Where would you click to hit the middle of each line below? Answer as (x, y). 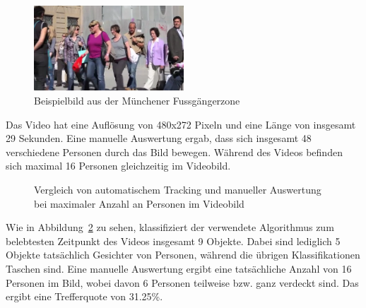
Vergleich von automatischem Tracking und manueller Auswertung (178, 189)
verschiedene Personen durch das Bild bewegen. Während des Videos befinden (174, 152)
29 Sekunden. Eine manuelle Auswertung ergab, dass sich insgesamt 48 (159, 138)
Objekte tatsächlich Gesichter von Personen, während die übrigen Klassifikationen (183, 255)
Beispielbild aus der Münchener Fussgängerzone (137, 100)
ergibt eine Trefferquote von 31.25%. (84, 296)
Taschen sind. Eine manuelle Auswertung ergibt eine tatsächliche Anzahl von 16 (179, 268)
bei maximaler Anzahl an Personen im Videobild (139, 203)
